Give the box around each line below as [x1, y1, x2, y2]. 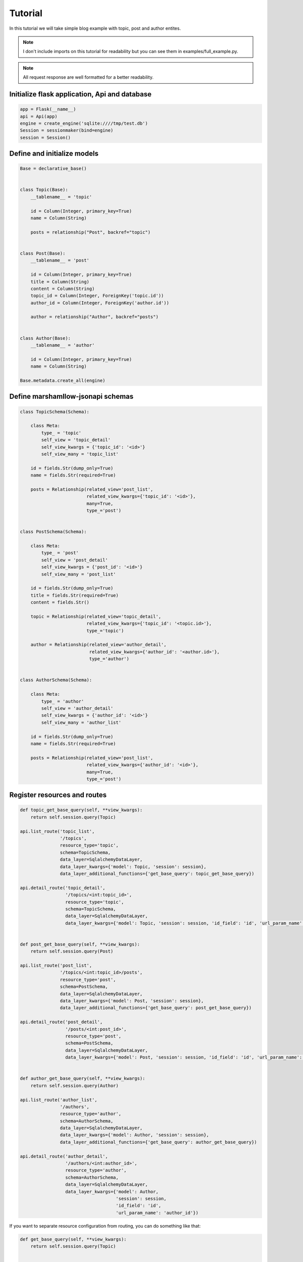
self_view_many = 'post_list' [41, 571, 116, 577]
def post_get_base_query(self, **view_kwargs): [20, 941, 140, 947]
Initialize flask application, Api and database [9, 90, 151, 98]
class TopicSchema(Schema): [20, 409, 89, 414]
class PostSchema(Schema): [20, 529, 87, 535]
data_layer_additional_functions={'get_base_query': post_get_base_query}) [60, 1005, 252, 1011]
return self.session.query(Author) [30, 1083, 119, 1088]
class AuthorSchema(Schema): [20, 677, 92, 683]
